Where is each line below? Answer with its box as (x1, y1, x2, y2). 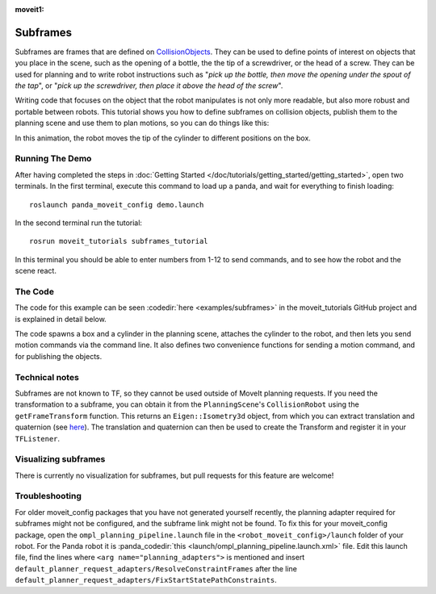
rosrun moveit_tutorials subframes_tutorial (29, 236, 209, 246)
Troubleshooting (15, 491, 82, 502)
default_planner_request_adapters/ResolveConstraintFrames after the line (15, 563, 298, 573)
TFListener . (15, 433, 61, 443)
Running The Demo (15, 153, 92, 165)
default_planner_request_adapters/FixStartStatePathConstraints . (15, 575, 278, 585)
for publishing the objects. (15, 351, 103, 361)
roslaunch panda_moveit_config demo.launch (29, 200, 204, 209)
